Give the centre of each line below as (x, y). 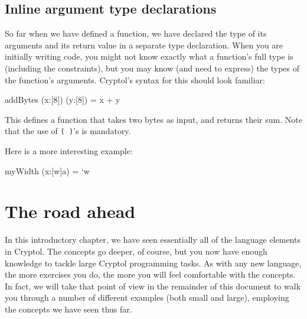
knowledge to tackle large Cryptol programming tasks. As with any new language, (153, 263)
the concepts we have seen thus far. (68, 309)
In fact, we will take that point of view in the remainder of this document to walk (153, 286)
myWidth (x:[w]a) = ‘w (47, 170)
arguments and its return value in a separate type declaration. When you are (144, 45)
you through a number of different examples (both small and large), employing (147, 297)
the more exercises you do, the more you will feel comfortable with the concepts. (150, 274)
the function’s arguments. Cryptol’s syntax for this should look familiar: (135, 79)
